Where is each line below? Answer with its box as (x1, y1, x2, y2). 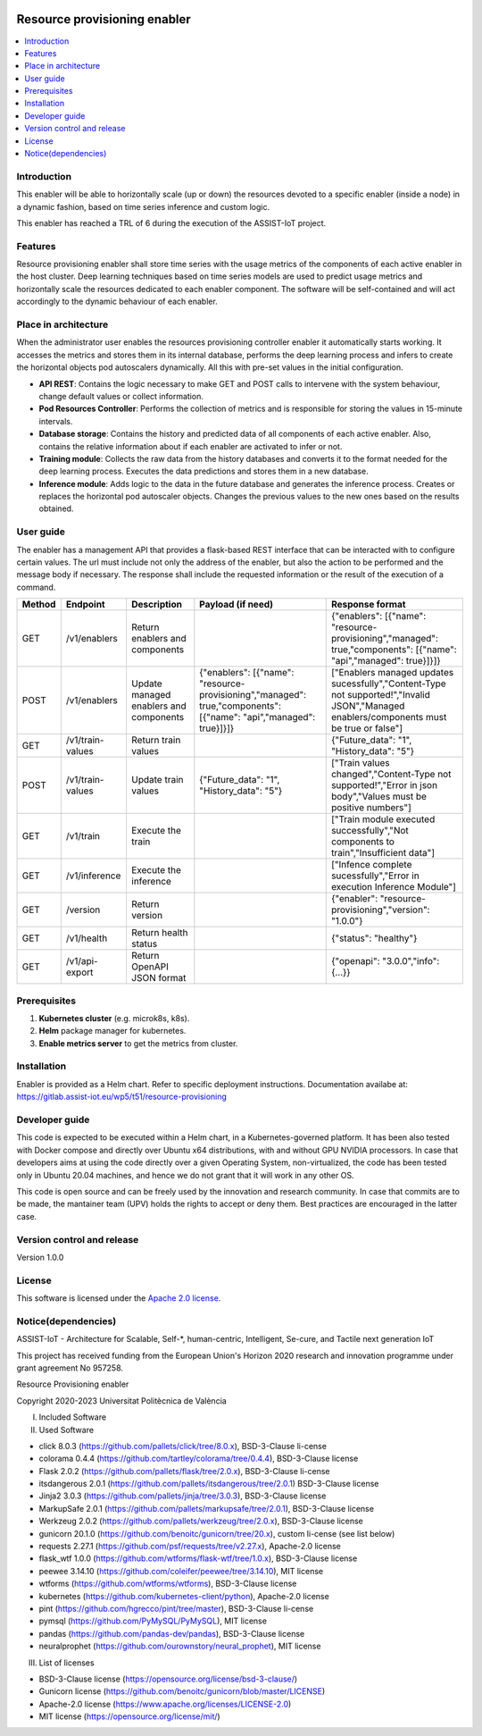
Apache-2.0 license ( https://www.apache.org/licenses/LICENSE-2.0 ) (38, 1698, 292, 1709)
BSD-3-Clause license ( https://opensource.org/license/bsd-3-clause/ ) (38, 1673, 298, 1684)
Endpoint (65, 599, 106, 611)
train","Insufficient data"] (330, 847, 435, 860)
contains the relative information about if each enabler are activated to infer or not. (38, 440, 343, 451)
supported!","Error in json (330, 779, 437, 792)
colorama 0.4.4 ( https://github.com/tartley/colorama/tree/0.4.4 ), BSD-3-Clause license (38, 1453, 359, 1464)
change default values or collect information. (38, 390, 204, 401)
